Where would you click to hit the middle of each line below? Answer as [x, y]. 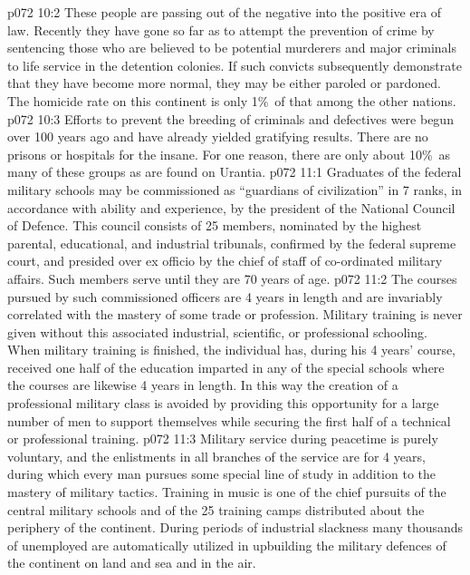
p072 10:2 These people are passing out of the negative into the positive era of [225, 12]
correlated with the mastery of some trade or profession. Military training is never [235, 314]
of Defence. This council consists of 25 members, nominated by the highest [215, 225]
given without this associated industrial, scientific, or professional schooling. [217, 331]
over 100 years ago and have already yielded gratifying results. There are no [218, 136]
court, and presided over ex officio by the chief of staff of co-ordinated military [225, 261]
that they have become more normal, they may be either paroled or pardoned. [224, 83]
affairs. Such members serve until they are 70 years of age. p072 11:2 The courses [232, 278]
